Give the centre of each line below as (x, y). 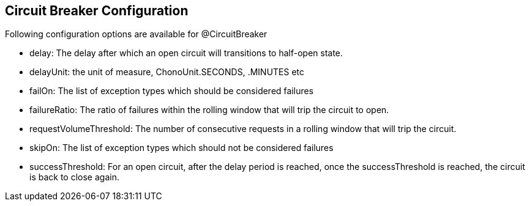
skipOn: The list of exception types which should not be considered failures (181, 148)
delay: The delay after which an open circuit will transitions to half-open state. (186, 53)
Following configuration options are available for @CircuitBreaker (136, 34)
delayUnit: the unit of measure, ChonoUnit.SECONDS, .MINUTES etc (167, 72)
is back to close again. (74, 177)
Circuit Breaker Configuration (97, 11)
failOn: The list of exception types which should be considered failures (172, 91)
